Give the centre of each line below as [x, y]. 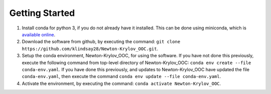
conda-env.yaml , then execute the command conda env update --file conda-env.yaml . [121, 77]
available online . [38, 34]
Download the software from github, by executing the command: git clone [101, 42]
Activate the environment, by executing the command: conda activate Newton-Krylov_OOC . [121, 83]
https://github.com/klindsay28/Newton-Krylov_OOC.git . [90, 48]
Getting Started [42, 13]
